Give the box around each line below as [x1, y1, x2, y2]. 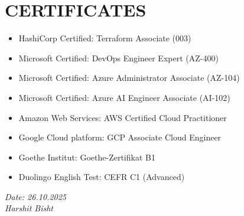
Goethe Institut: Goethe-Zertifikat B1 [18, 150, 155, 163]
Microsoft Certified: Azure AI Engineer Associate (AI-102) [18, 91, 230, 103]
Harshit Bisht [5, 202, 53, 214]
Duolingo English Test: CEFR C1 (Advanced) [18, 171, 185, 183]
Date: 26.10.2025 [5, 190, 66, 202]
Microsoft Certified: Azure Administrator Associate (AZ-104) [18, 71, 240, 84]
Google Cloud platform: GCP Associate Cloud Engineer [18, 131, 222, 143]
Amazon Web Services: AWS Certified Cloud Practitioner [18, 111, 227, 123]
